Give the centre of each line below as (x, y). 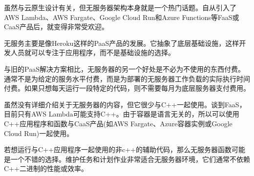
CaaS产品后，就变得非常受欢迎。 (56, 27)
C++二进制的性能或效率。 (46, 168)
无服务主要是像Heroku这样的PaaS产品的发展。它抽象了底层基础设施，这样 (122, 43)
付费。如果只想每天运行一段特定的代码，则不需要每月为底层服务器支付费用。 (127, 88)
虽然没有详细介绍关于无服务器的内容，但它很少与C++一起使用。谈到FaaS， (125, 104)
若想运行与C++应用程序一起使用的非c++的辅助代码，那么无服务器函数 (118, 149)
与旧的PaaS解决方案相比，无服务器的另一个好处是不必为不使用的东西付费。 (124, 68)
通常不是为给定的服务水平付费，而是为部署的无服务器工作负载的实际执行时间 (127, 78)
